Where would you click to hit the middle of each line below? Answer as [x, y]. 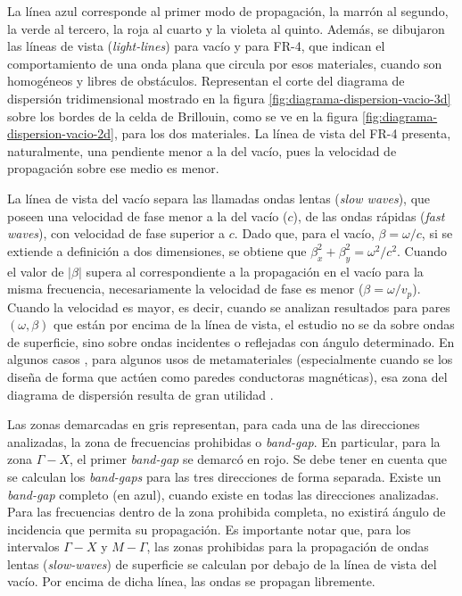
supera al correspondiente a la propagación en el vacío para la [255, 271]
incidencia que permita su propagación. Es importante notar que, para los [209, 529]
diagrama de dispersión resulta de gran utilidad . [140, 394]
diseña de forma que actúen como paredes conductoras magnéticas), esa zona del [227, 376]
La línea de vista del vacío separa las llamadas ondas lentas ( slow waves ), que [219, 198]
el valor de [36, 271]
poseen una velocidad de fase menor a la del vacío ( [148, 215]
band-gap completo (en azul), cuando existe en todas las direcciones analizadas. [223, 494]
